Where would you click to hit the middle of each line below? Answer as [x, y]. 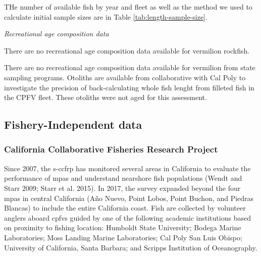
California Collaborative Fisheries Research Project [111, 149]
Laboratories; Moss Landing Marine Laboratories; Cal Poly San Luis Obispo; [123, 237]
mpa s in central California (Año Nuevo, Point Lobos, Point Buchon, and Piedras [129, 198]
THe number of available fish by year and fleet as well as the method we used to [128, 7]
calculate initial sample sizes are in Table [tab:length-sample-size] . [106, 16]
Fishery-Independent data [73, 124]
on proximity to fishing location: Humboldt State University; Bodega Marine [123, 227]
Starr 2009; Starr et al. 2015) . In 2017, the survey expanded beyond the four [122, 188]
